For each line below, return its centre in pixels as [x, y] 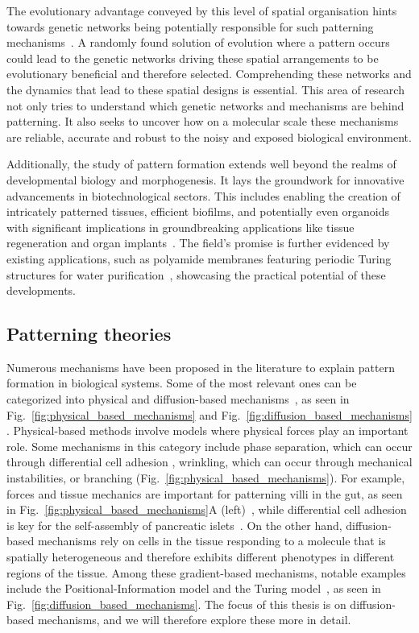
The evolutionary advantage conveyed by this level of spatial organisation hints [202, 10]
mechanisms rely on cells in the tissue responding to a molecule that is [212, 541]
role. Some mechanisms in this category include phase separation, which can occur [209, 446]
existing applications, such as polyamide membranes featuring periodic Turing [199, 258]
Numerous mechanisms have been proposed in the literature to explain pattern [201, 367]
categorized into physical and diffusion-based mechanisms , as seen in [178, 399]
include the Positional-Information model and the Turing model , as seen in [194, 588]
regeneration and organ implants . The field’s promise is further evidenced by [198, 243]
